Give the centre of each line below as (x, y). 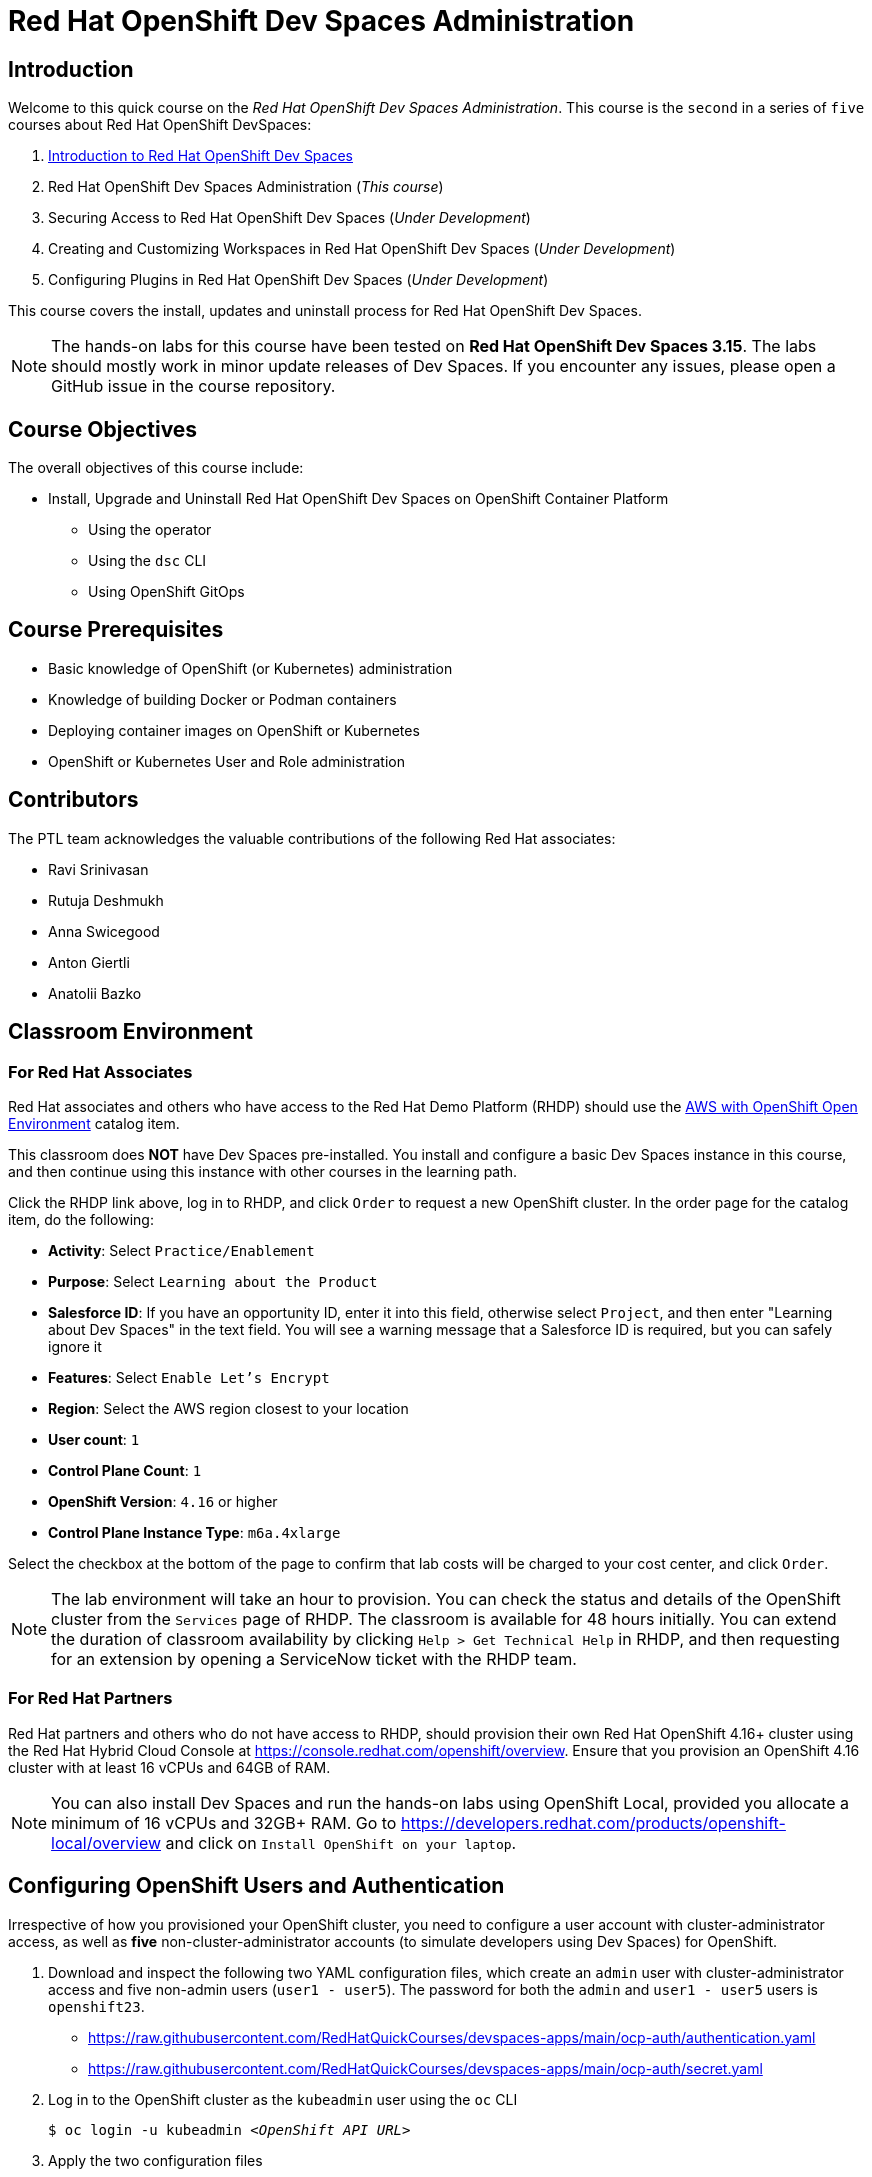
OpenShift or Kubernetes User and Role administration (226, 761)
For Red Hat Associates (100, 1071)
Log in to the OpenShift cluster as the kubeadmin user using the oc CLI (283, 2099)
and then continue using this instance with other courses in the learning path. (263, 1171)
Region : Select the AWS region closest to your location (228, 1408)
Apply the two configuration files (155, 2160)
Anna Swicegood (104, 931)
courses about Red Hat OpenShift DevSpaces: (160, 125)
